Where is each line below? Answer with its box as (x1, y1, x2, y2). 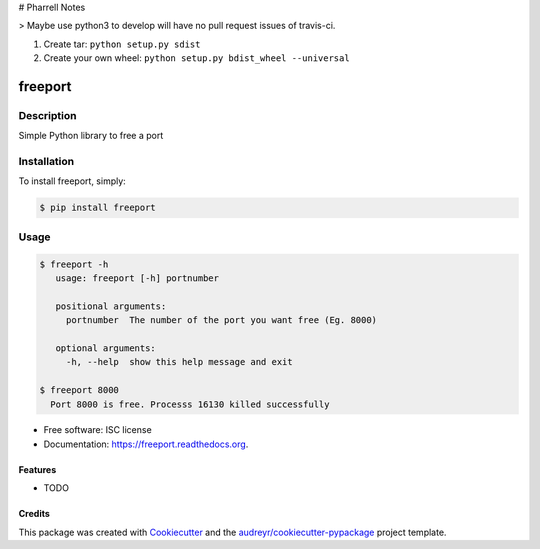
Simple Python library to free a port (18, 130, 164, 142)
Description (18, 108, 77, 122)
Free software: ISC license (43, 424, 152, 436)
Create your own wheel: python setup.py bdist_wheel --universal (43, 52, 350, 64)
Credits (18, 508, 50, 520)
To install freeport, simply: (18, 175, 127, 187)
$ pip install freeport (39, 202, 157, 214)
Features (18, 463, 57, 475)
